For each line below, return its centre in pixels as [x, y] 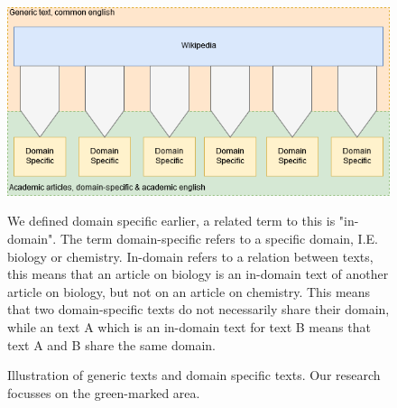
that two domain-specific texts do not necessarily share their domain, [198, 309]
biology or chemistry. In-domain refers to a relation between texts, [190, 256]
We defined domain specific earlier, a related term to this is [171, 221]
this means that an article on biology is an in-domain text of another [198, 274]
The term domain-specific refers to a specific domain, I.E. [219, 238]
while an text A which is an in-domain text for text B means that [189, 326]
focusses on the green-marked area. [104, 392]
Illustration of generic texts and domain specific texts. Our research [194, 375]
